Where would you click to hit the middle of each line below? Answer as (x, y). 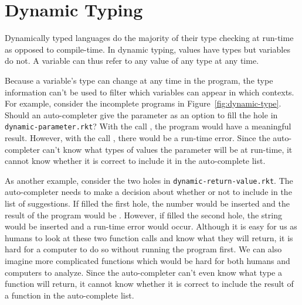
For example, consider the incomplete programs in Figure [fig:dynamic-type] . (143, 103)
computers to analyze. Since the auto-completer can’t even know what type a (144, 272)
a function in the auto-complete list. (69, 295)
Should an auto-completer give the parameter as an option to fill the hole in (141, 114)
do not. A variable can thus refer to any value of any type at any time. (132, 61)
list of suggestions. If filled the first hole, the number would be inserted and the (147, 203)
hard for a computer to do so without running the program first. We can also (143, 249)
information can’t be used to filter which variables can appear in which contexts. (150, 92)
